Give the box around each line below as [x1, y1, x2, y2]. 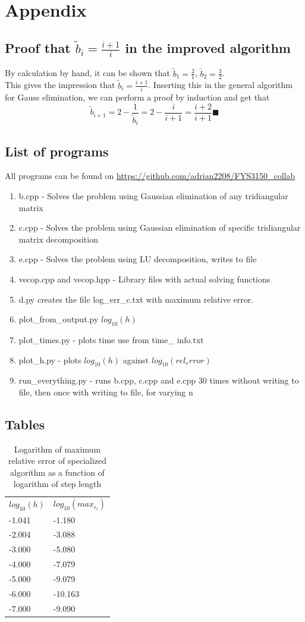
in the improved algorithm [125, 38, 291, 56]
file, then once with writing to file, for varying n [18, 385, 193, 398]
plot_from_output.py [18, 313, 99, 325]
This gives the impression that [5, 78, 115, 91]
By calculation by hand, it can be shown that [5, 67, 170, 79]
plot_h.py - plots [18, 353, 81, 366]
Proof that [5, 38, 71, 56]
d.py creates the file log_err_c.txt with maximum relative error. [18, 293, 254, 305]
